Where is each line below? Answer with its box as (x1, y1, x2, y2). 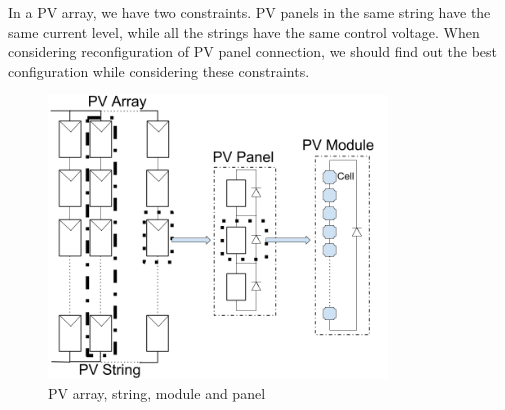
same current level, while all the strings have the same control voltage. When (8, 21, 480, 42)
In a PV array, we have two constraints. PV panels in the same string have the (8, 2, 491, 22)
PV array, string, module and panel (48, 382, 266, 403)
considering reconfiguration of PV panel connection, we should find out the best (8, 41, 498, 62)
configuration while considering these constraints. (8, 60, 310, 81)
